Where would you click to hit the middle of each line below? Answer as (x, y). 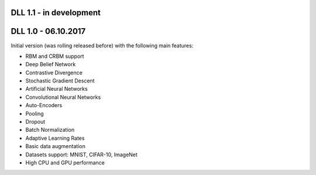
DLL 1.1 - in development (56, 13)
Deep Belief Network (51, 64)
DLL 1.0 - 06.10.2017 (48, 31)
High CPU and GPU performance (65, 163)
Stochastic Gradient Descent (60, 81)
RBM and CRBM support (55, 56)
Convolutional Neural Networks (63, 97)
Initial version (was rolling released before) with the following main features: (102, 45)
